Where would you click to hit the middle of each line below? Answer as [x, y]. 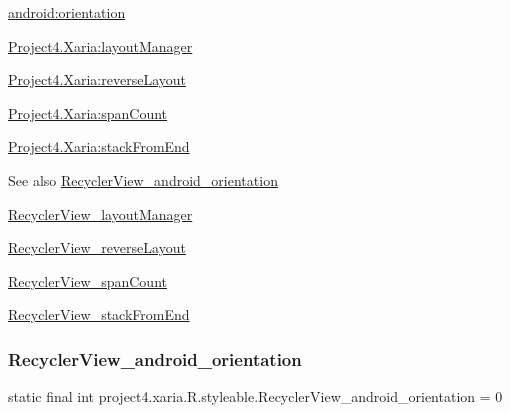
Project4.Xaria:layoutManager [100, 45]
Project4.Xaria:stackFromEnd [99, 146]
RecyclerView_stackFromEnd [99, 314]
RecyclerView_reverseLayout [97, 247]
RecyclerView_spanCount [87, 280]
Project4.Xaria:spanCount [88, 112]
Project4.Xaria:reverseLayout [97, 79]
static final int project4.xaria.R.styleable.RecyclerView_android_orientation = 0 [255, 396]
